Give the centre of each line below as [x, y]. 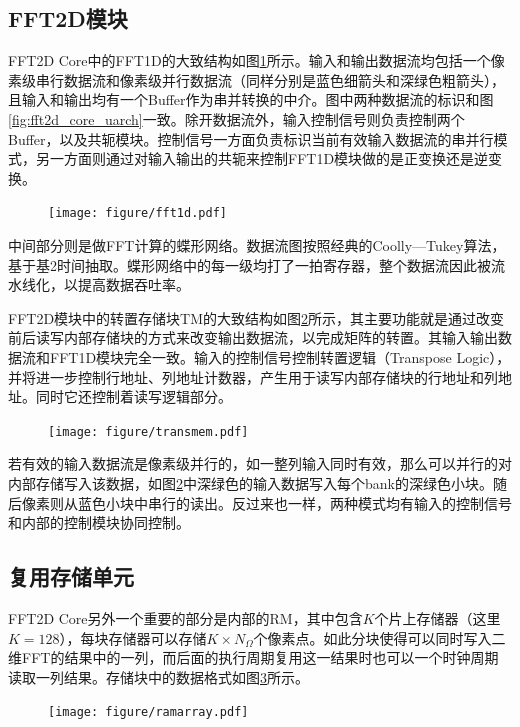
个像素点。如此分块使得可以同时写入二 [379, 637]
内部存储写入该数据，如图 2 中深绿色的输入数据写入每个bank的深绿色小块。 [250, 483]
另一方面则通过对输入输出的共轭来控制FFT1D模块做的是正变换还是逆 [262, 158]
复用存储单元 [71, 576]
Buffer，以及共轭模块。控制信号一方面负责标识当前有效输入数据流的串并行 [251, 138]
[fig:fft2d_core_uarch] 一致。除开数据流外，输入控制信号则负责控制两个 [236, 118]
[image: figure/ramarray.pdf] [148, 712]
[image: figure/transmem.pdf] [148, 431]
